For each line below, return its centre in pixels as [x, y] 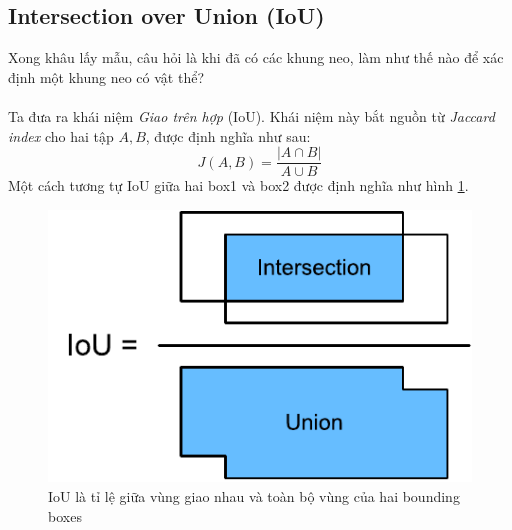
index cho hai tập [61, 135]
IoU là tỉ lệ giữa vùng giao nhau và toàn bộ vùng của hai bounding [254, 495]
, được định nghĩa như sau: [228, 135]
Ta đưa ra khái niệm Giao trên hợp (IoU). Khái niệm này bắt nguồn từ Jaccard [251, 115]
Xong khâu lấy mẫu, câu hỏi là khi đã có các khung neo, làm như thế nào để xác [256, 57]
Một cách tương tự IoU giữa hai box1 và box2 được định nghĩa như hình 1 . [238, 185]
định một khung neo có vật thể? [106, 76]
